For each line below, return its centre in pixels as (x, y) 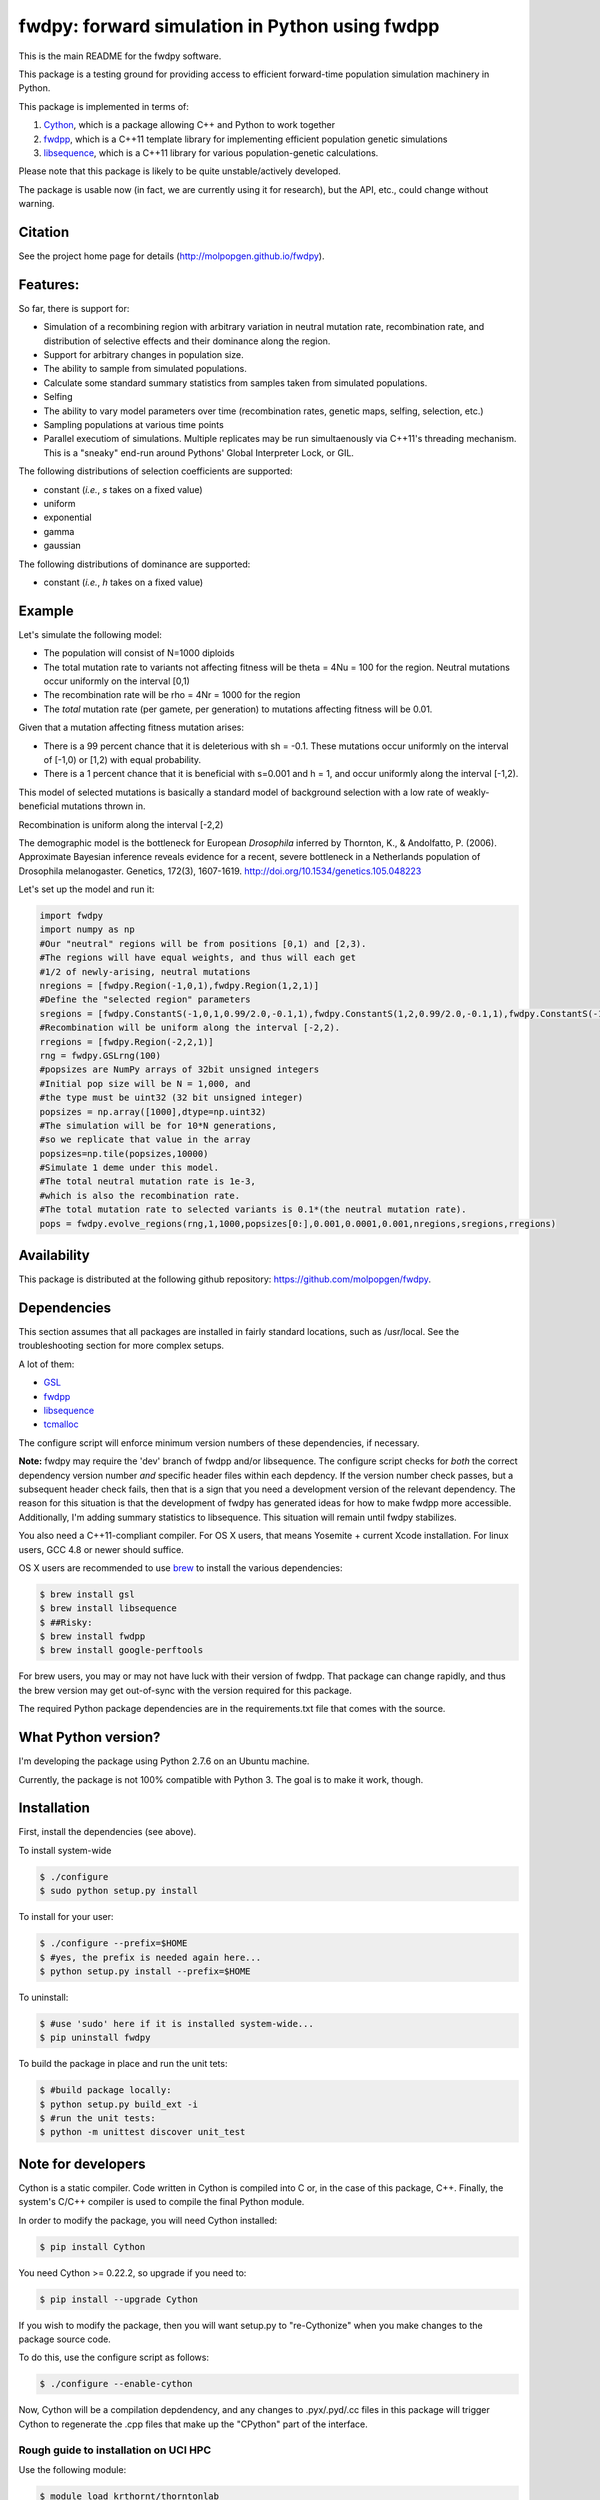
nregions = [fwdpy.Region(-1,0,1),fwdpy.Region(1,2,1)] (179, 985)
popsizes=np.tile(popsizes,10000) (124, 1153)
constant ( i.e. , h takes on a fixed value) (123, 582)
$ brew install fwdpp (92, 1636)
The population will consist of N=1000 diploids (139, 653)
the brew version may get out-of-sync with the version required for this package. (185, 1690)
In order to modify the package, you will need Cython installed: (148, 2220)
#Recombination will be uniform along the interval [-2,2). (190, 1028)
